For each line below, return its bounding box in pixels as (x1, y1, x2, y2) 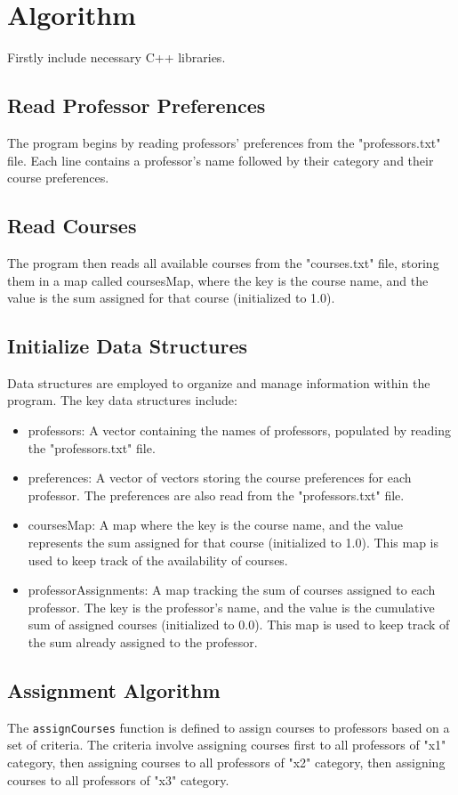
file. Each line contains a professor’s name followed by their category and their (7, 150, 434, 169)
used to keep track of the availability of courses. (28, 550, 288, 569)
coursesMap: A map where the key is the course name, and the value (28, 515, 403, 534)
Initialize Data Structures (7, 332, 248, 360)
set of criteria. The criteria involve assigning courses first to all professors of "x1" (7, 735, 446, 754)
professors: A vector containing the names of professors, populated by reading (28, 421, 452, 440)
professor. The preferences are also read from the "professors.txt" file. (28, 485, 405, 504)
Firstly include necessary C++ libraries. (7, 48, 226, 67)
